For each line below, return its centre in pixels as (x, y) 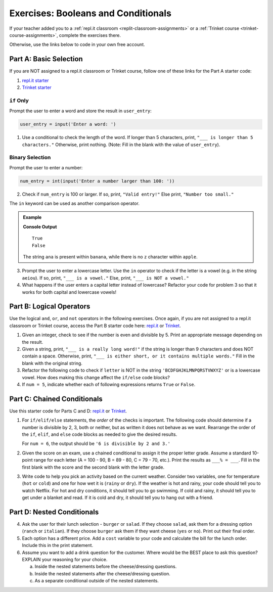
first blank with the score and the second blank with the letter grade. (93, 467)
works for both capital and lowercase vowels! (69, 292)
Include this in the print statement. (58, 545)
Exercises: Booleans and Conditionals (90, 13)
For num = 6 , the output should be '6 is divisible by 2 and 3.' (96, 444)
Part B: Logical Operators (50, 307)
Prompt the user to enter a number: (46, 167)
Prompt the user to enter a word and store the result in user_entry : (80, 111)
